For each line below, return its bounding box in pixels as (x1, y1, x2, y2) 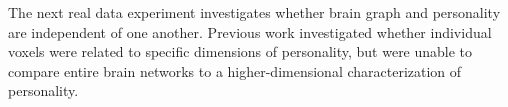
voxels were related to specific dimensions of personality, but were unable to (8, 41, 473, 62)
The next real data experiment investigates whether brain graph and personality (8, 2, 501, 22)
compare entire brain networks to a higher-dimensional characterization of (8, 60, 462, 81)
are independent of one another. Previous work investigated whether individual (8, 21, 492, 42)
